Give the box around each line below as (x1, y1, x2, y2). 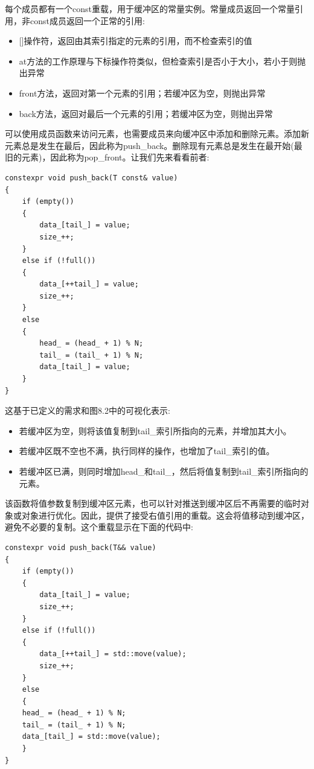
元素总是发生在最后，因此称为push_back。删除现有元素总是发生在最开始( (5, 139, 294, 151)
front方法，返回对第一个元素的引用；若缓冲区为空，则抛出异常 (19, 86, 266, 99)
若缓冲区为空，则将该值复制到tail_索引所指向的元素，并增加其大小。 (19, 424, 292, 437)
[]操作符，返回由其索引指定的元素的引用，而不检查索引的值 (19, 34, 252, 47)
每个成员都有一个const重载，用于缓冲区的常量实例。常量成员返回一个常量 (5, 2, 295, 14)
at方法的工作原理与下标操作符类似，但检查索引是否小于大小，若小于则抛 (19, 54, 306, 67)
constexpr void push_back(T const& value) (5, 173, 178, 182)
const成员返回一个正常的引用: (30, 14, 145, 27)
